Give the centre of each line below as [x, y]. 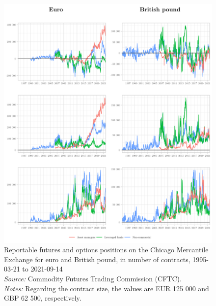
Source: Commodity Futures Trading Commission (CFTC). [93, 278]
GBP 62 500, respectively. [43, 298]
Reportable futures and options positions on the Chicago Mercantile [106, 250]
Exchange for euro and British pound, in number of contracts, [97, 259]
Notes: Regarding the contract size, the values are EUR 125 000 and [107, 288]
